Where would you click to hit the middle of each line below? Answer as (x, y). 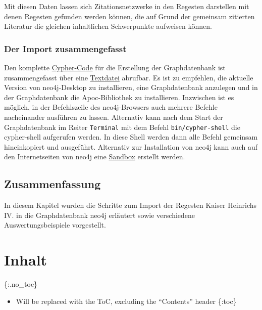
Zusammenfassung (53, 184)
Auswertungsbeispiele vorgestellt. (55, 225)
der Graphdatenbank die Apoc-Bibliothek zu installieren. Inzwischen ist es (119, 97)
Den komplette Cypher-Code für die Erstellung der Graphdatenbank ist (115, 67)
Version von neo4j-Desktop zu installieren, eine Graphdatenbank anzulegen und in (131, 87)
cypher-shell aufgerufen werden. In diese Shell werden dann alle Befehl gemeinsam (131, 137)
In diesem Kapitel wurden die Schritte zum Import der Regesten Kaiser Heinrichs (130, 205)
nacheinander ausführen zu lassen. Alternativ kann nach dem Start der (114, 117)
